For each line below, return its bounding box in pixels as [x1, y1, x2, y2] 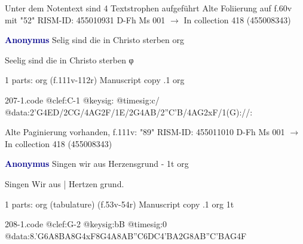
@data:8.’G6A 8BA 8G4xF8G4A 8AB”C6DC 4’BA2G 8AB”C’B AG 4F [5, 229, 247, 242]
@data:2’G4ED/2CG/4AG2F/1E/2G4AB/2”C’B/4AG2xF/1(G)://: [5, 105, 253, 118]
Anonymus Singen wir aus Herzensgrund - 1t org [5, 157, 189, 170]
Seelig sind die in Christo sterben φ [5, 53, 134, 66]
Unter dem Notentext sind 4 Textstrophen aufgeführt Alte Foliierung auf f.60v [5, 2, 292, 14]
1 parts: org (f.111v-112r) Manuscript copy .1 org [5, 74, 185, 86]
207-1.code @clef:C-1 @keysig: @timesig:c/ [5, 93, 160, 106]
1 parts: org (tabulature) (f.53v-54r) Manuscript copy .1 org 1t [5, 197, 234, 210]
